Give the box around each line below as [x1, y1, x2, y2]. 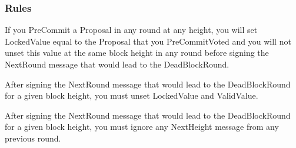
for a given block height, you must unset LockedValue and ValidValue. [5, 89, 258, 102]
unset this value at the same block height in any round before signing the [5, 46, 269, 59]
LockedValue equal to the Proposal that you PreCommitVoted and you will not [5, 35, 291, 47]
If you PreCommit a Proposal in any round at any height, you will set [5, 23, 258, 36]
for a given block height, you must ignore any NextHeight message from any [5, 120, 279, 133]
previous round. [5, 132, 61, 144]
